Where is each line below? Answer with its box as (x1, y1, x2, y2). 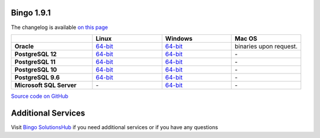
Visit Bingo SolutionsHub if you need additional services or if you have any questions (11, 123, 219, 130)
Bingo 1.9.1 (11, 8, 51, 18)
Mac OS (234, 34, 258, 43)
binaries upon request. (234, 42, 298, 50)
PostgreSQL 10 (14, 65, 57, 73)
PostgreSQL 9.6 (14, 73, 60, 81)
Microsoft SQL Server (14, 81, 77, 89)
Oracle (14, 42, 34, 50)
